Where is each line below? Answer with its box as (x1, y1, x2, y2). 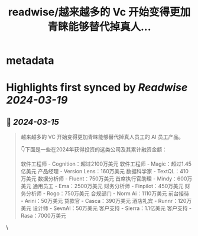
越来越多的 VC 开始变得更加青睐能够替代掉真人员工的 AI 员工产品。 (20, 134, 184, 141)
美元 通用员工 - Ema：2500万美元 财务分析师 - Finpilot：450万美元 (20, 183, 184, 190)
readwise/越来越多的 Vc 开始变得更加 (8, 5, 191, 19)
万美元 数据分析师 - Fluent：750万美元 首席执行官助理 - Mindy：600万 (20, 175, 193, 182)
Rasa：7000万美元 (20, 212, 67, 219)
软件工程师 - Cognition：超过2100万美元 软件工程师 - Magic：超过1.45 (20, 160, 192, 167)
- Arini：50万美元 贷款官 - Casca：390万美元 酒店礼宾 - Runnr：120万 (20, 198, 192, 205)
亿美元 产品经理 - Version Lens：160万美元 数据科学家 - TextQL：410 (20, 168, 189, 175)
